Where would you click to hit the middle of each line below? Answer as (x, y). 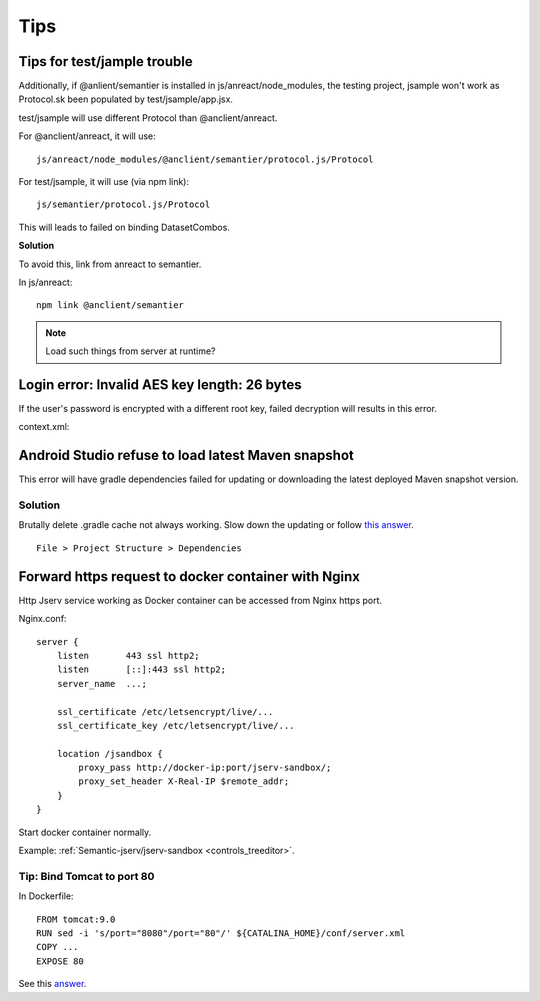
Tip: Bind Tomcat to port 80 (86, 876)
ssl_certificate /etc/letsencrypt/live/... (165, 711)
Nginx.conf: (42, 619)
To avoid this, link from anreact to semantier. (110, 264)
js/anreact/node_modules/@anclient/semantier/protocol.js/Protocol (205, 159)
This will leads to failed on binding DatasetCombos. (124, 227)
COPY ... (57, 947)
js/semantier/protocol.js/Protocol (123, 204)
